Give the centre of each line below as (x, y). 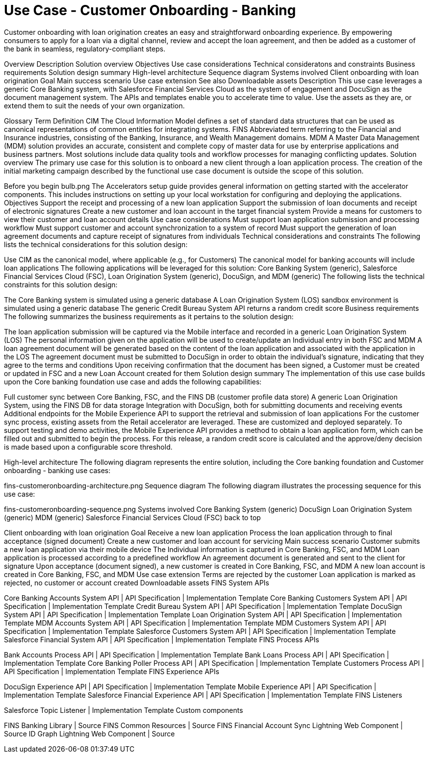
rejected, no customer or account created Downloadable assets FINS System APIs (137, 582)
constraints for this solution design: (61, 284)
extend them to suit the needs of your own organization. (94, 105)
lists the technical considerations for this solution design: (96, 244)
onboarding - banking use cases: (57, 470)
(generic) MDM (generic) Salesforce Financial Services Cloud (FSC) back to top (132, 517)
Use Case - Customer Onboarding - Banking (150, 10)
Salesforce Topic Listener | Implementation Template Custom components (124, 710)
